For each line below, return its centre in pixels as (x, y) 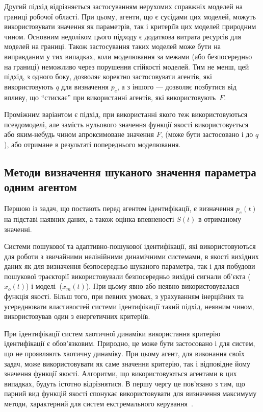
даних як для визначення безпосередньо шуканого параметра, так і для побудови (130, 266)
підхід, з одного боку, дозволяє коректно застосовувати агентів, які (108, 76)
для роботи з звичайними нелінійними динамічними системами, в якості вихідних (131, 256)
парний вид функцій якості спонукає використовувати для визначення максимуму (130, 393)
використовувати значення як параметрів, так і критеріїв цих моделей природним (130, 26)
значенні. (18, 229)
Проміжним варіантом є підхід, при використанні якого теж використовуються (126, 114)
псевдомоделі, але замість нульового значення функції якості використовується (126, 124)
